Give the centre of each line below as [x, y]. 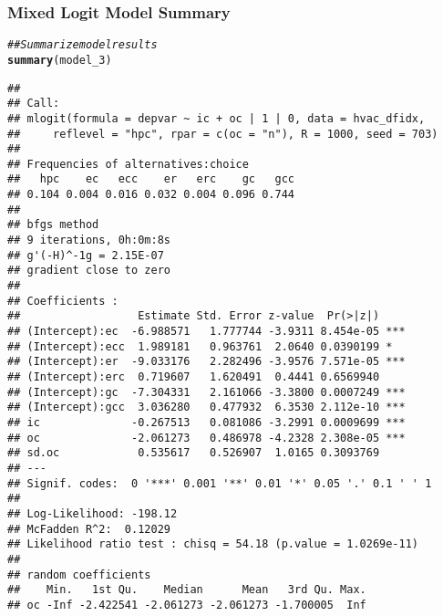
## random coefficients [79, 574]
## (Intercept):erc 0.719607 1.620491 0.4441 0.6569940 [194, 377]
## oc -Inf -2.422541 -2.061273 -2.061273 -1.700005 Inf [187, 605]
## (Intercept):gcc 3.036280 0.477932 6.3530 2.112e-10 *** [206, 407]
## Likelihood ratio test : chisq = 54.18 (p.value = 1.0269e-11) [213, 544]
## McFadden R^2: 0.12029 [89, 529]
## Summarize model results [82, 45]
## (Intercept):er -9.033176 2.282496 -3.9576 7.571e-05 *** [206, 362]
